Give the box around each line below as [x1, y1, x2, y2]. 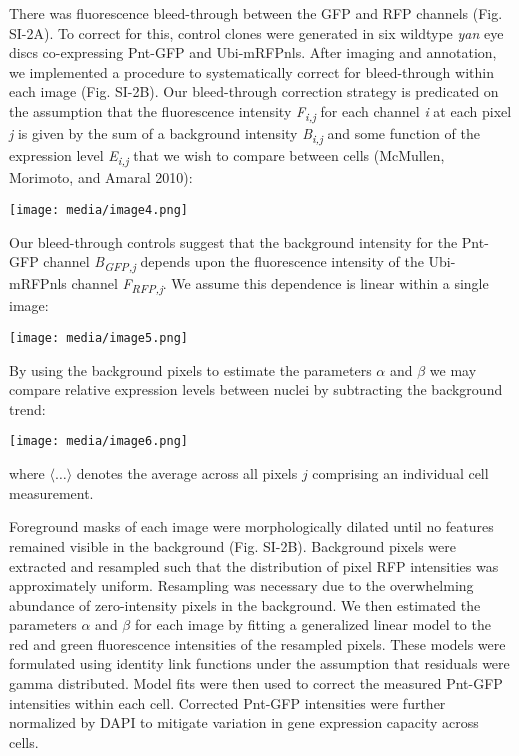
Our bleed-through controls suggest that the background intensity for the [9, 231, 458, 252]
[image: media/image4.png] [9, 202, 188, 217]
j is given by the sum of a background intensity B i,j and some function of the [9, 123, 480, 146]
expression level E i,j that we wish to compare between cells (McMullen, [9, 145, 445, 169]
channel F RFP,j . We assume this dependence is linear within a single [71, 273, 489, 297]
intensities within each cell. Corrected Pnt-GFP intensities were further [9, 692, 446, 713]
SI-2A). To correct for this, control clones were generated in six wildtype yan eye [9, 22, 504, 43]
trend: [9, 398, 46, 419]
